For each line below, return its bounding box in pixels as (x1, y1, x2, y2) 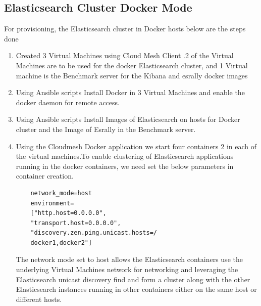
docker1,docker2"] (30, 239, 92, 246)
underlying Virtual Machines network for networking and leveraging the (16, 264, 238, 275)
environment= (30, 199, 74, 207)
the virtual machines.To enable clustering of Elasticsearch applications (16, 151, 234, 161)
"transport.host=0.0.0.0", (30, 219, 121, 227)
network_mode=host (30, 189, 92, 197)
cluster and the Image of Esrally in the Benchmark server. (16, 123, 196, 134)
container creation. (16, 170, 74, 181)
